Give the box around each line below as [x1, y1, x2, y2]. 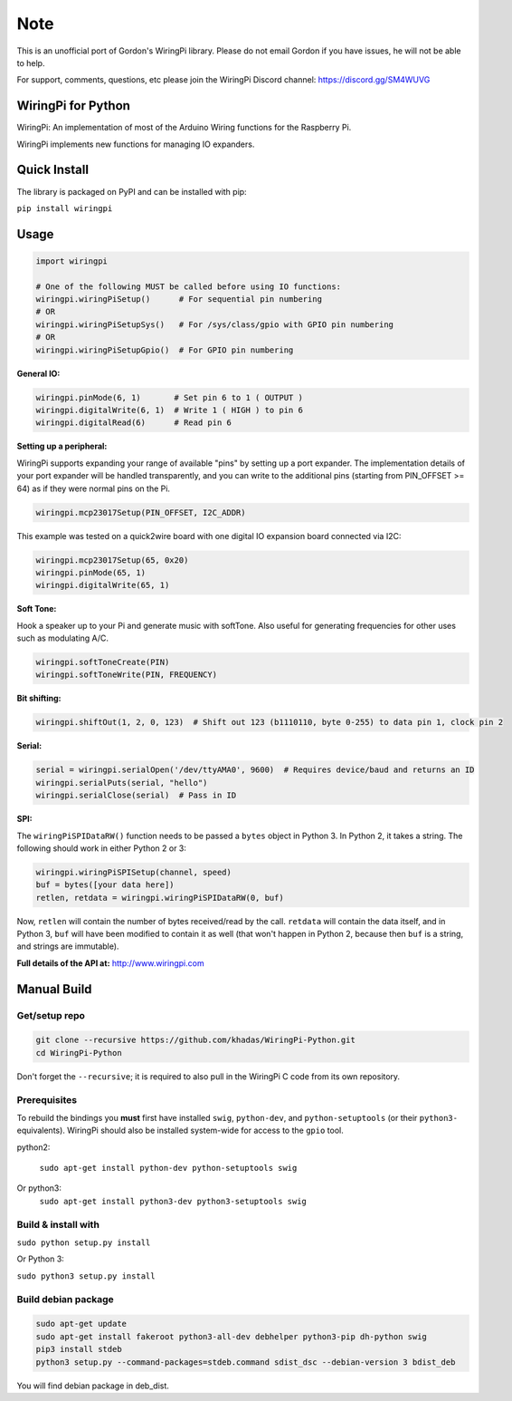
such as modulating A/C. [16, 633, 109, 643]
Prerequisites [16, 1093, 77, 1106]
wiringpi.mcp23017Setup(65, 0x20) [35, 555, 189, 565]
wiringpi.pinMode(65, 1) [35, 567, 147, 577]
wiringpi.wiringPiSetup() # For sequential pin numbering [35, 295, 323, 304]
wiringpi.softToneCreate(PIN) [35, 657, 170, 668]
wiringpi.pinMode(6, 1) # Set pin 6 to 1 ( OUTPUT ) [35, 392, 303, 402]
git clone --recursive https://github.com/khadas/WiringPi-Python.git [35, 1035, 356, 1046]
